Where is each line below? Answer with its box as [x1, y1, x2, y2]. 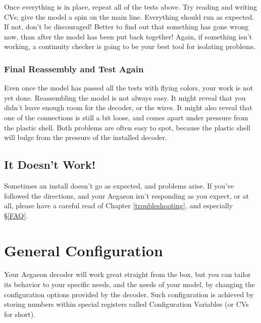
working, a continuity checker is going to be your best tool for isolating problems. [4, 41, 256, 52]
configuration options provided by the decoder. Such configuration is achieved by [4, 289, 254, 299]
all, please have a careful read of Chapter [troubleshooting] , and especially [4, 200, 233, 211]
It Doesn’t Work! [4, 157, 96, 172]
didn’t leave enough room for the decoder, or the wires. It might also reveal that [4, 102, 252, 113]
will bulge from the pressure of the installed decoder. [4, 132, 167, 143]
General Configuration [4, 240, 163, 260]
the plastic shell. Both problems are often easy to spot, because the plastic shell [4, 122, 251, 132]
